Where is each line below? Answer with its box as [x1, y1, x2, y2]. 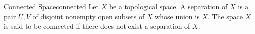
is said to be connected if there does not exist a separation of [4, 21, 190, 31]
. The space [207, 11, 243, 21]
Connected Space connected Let [4, 1, 99, 11]
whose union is [155, 11, 200, 21]
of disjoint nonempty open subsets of [32, 11, 145, 21]
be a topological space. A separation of [109, 1, 228, 11]
